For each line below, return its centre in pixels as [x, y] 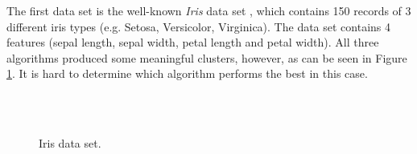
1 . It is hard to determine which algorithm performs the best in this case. [187, 73]
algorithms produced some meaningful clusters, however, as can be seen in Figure [207, 57]
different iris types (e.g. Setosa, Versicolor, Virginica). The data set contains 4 [199, 26]
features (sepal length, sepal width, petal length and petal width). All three [193, 42]
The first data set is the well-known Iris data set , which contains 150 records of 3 [209, 10]
